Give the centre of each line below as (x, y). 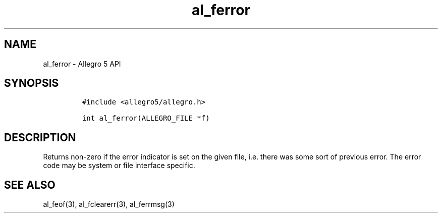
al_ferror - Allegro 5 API (82, 64)
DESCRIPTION (40, 137)
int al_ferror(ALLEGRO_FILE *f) (146, 118)
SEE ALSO (30, 185)
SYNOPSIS (32, 83)
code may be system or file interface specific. (119, 166)
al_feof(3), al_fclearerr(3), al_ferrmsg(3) (109, 204)
